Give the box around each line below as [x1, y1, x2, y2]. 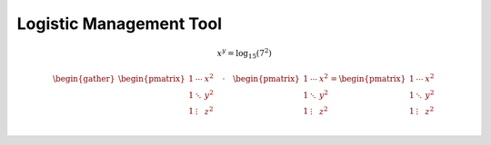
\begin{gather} [52, 73, 115, 83]
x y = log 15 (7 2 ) [216, 46, 273, 61]
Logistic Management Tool [16, 14, 223, 34]
